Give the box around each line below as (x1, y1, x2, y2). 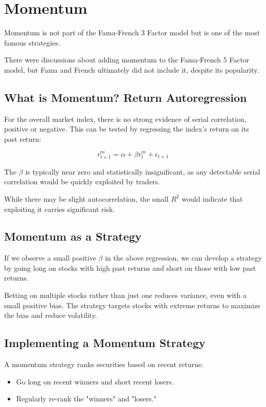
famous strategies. (4, 37, 60, 48)
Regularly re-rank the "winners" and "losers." (16, 393, 157, 404)
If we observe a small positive (4, 252, 96, 263)
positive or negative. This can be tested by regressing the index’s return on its (4, 123, 249, 134)
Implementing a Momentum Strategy (4, 335, 206, 351)
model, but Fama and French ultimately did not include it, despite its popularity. (4, 64, 259, 75)
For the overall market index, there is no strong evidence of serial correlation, (4, 113, 247, 124)
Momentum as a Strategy (4, 228, 142, 244)
